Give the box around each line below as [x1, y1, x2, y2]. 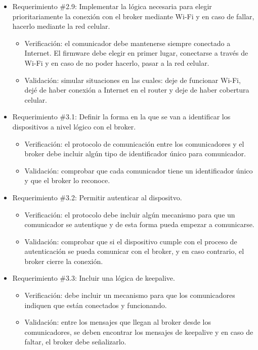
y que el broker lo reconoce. [24, 175, 110, 186]
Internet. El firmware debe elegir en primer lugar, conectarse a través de [24, 48, 248, 58]
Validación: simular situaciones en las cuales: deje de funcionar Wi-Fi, [24, 74, 241, 85]
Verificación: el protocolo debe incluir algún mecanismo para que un [24, 209, 235, 220]
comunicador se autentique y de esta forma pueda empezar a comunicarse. [24, 219, 254, 230]
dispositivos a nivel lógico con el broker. [12, 121, 136, 132]
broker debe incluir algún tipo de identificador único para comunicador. [24, 148, 246, 159]
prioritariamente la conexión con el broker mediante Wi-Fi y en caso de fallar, [12, 11, 254, 21]
